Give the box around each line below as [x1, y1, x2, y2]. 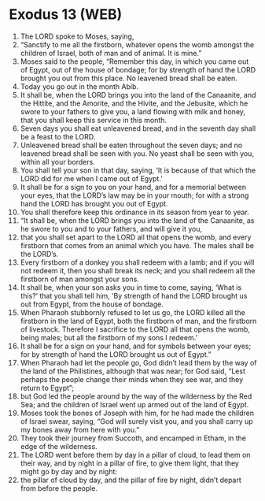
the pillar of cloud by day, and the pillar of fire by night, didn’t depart [20, 475, 242, 484]
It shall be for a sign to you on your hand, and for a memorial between [20, 182, 247, 191]
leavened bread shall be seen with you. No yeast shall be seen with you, [20, 148, 255, 158]
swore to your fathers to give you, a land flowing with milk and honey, [20, 106, 246, 116]
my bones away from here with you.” [20, 425, 140, 434]
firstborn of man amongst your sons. [20, 274, 140, 284]
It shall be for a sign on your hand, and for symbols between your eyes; [20, 341, 252, 351]
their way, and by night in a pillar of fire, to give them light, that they [20, 458, 239, 468]
